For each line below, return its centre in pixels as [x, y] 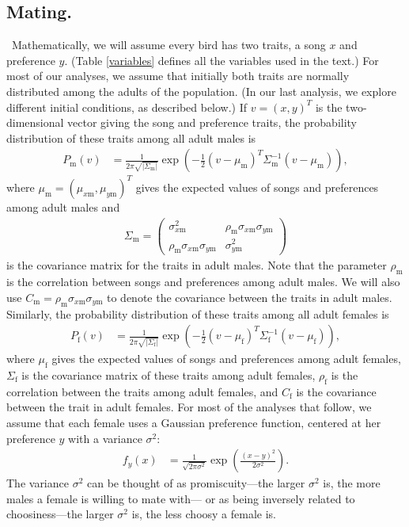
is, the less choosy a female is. [204, 514]
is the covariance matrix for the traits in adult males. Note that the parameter [197, 265]
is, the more [352, 483]
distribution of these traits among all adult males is [131, 137]
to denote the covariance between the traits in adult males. [250, 297]
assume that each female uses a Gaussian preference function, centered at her [194, 422]
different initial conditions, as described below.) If [127, 107]
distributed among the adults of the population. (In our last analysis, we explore [201, 91]
